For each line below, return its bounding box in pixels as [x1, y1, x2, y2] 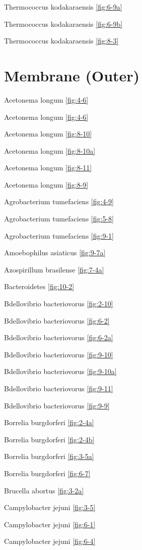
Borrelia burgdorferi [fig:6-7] [4, 468, 91, 478]
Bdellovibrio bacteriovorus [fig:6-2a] [4, 332, 113, 343]
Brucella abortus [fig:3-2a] [4, 485, 84, 495]
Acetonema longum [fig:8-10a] [4, 145, 96, 156]
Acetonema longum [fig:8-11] [4, 162, 92, 173]
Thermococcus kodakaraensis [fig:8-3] [4, 35, 119, 46]
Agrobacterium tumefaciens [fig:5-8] [4, 213, 114, 224]
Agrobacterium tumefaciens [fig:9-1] [4, 230, 114, 241]
